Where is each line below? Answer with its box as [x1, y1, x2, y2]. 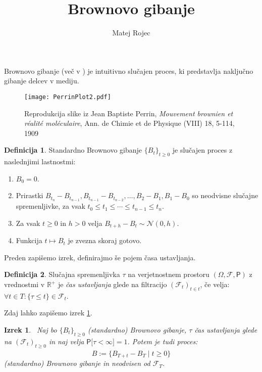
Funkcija [16, 235, 42, 246]
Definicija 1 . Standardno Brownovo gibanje [4, 145, 142, 155]
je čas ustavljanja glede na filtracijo [58, 279, 167, 290]
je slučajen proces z [172, 145, 233, 155]
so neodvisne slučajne [192, 190, 258, 201]
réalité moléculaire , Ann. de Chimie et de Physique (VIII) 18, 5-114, [24, 118, 235, 128]
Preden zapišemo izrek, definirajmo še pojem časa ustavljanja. [4, 252, 196, 262]
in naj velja [48, 336, 84, 346]
